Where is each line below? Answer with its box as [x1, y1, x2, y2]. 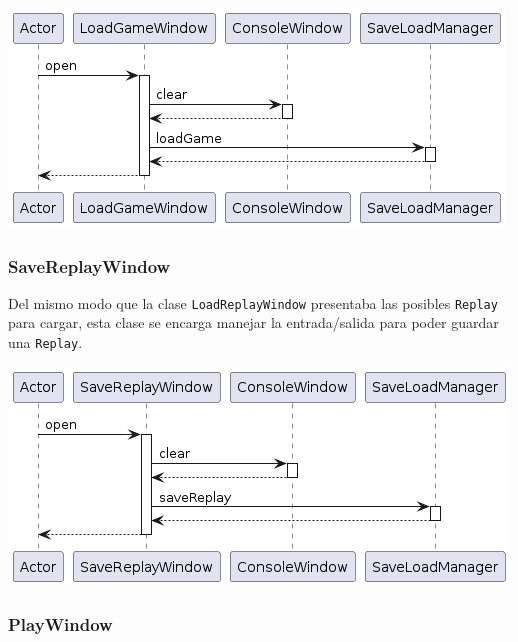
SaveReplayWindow [8, 253, 171, 278]
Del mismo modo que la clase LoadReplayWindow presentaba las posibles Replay [8, 292, 498, 313]
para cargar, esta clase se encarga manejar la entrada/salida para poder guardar [8, 312, 499, 333]
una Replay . [8, 332, 83, 353]
